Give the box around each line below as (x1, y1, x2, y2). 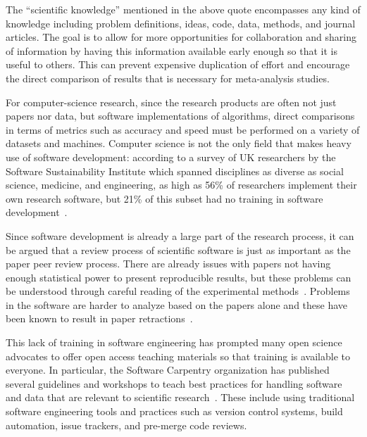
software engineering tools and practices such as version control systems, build (6, 404, 343, 419)
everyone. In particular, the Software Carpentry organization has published (6, 362, 330, 377)
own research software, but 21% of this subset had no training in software (6, 191, 323, 205)
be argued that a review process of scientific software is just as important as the (6, 242, 351, 257)
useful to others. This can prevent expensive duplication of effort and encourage (6, 57, 350, 72)
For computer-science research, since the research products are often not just (6, 94, 337, 109)
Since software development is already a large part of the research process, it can (6, 228, 354, 243)
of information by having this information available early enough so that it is (6, 43, 337, 58)
